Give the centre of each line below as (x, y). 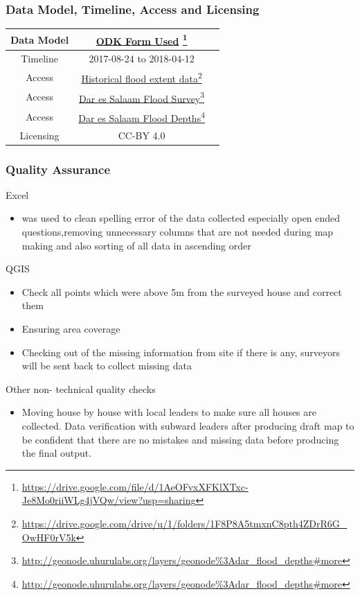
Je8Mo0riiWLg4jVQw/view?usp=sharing (109, 500)
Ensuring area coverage (71, 329)
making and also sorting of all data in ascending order (136, 245)
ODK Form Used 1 (142, 40)
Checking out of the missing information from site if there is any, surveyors (181, 352)
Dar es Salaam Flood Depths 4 (142, 117)
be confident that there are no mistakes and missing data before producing (180, 439)
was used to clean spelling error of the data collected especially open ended (181, 218)
